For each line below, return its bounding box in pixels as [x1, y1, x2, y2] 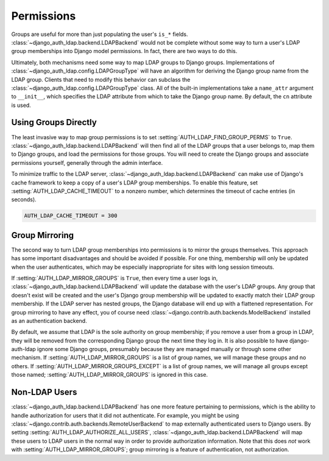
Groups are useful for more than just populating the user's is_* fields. [11, 31, 188, 38]
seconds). [11, 196, 37, 203]
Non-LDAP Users [11, 387, 77, 397]
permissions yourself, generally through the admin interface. [11, 159, 163, 166]
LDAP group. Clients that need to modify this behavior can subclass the [11, 76, 191, 83]
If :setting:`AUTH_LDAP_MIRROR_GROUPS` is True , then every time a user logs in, [11, 274, 218, 281]
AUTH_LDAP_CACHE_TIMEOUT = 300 [24, 212, 118, 219]
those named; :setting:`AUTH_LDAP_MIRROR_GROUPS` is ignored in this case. [11, 371, 208, 379]
